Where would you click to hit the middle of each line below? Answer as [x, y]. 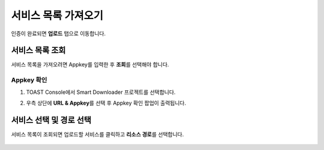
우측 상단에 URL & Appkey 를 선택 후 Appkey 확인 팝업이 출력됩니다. [106, 103]
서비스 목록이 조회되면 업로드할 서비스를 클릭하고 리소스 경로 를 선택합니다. [97, 134]
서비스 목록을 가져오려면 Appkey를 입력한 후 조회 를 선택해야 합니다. [90, 65]
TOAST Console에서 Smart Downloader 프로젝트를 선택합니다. [101, 92]
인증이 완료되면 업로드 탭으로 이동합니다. [58, 33]
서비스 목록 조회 [38, 50]
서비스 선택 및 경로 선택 [51, 120]
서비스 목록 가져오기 [57, 16]
